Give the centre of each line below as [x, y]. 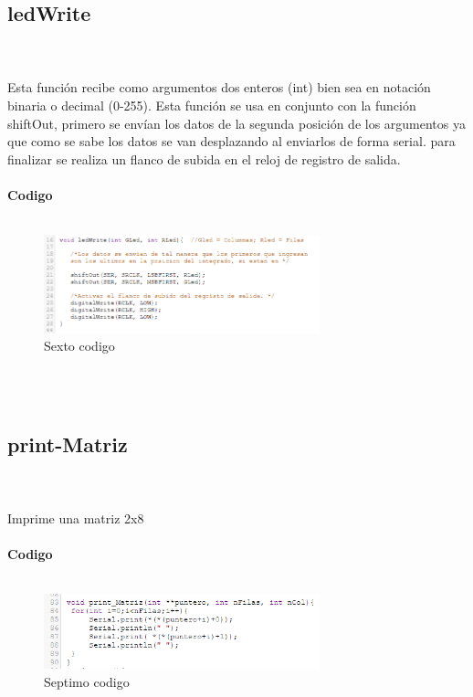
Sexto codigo [79, 346]
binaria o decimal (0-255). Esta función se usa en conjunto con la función [212, 105]
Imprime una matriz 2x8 [76, 517]
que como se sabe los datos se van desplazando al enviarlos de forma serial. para [231, 141]
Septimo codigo [87, 681]
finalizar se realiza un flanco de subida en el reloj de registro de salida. [204, 158]
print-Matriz [68, 444]
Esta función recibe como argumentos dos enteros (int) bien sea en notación [219, 87]
